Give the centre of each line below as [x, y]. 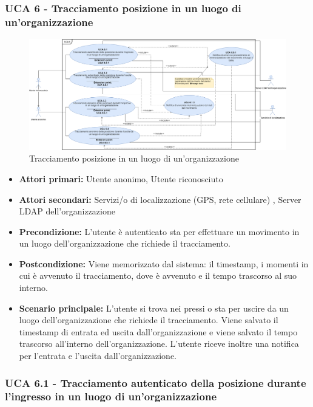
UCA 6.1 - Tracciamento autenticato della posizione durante [156, 382]
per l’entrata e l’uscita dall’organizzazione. [98, 356]
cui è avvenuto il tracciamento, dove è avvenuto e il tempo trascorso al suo [158, 275]
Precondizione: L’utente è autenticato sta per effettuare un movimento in [159, 231]
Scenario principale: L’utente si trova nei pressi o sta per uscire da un [154, 308]
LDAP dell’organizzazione [67, 211]
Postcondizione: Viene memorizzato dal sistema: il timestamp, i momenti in [164, 263]
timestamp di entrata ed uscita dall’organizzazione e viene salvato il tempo [158, 331]
